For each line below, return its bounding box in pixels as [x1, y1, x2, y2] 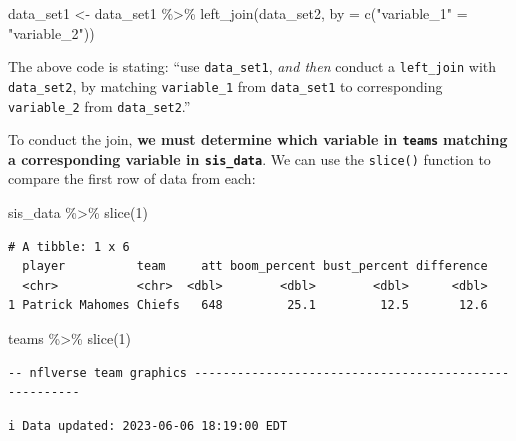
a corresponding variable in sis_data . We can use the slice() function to [8, 148, 491, 169]
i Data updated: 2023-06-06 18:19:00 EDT [8, 418, 288, 433]
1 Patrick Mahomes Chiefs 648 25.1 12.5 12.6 [8, 298, 488, 313]
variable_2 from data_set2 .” [8, 95, 191, 116]
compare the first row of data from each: [8, 168, 256, 189]
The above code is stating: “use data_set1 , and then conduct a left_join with [8, 56, 497, 77]
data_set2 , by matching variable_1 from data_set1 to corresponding [8, 75, 443, 96]
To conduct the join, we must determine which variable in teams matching [8, 129, 508, 150]
